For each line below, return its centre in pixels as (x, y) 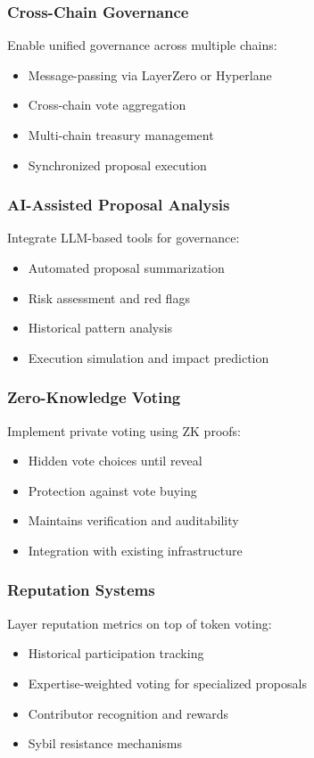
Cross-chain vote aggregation (107, 105)
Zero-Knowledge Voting (94, 397)
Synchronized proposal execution (117, 165)
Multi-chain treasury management (121, 135)
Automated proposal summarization (126, 268)
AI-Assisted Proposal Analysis (119, 205)
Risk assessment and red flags (109, 297)
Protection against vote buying (112, 490)
